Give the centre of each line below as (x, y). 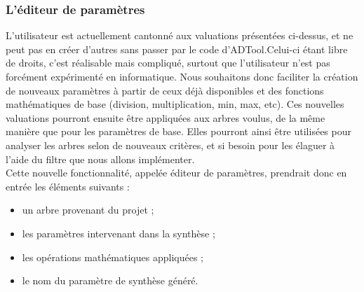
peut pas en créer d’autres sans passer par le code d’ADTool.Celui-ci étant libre (177, 49)
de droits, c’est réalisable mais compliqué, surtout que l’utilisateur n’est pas (168, 63)
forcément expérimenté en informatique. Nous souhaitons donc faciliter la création (182, 76)
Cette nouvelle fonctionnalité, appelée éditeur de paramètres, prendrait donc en (176, 173)
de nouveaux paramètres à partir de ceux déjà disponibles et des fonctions (165, 90)
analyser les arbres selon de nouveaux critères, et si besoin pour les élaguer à (170, 145)
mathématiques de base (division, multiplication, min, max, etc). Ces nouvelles (175, 104)
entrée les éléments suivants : (68, 186)
